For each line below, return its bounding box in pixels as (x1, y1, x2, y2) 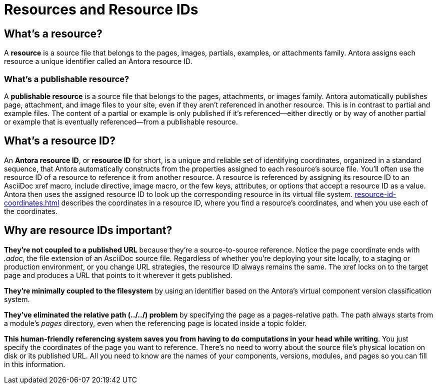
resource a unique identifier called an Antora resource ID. (4, 57, 192, 66)
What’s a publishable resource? (4, 73, 129, 84)
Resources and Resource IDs (4, 1, 198, 18)
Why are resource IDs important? (4, 224, 172, 237)
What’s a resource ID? (4, 134, 115, 147)
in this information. (4, 359, 65, 368)
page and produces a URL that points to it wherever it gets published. (4, 270, 232, 279)
